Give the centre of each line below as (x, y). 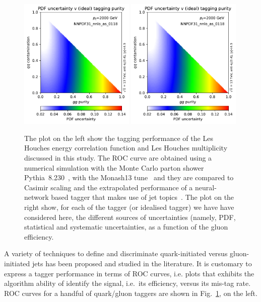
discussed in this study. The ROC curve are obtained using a (118, 158)
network (37, 197)
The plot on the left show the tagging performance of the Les (119, 138)
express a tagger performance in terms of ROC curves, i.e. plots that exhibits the (129, 273)
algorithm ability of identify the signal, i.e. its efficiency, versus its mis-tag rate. (127, 283)
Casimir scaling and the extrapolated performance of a (109, 187)
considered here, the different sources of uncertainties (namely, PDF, (130, 217)
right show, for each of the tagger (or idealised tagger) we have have (129, 207)
